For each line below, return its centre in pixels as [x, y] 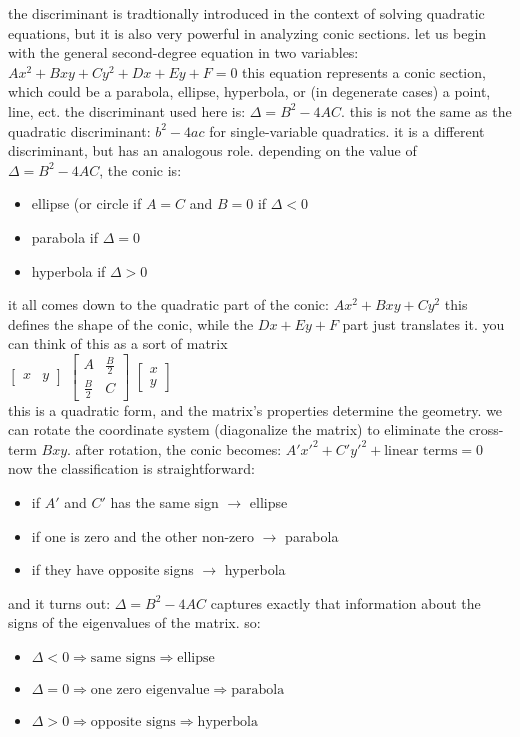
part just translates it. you [423, 323]
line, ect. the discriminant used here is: [127, 110]
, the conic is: [140, 169]
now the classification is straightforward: [131, 468]
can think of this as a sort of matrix [118, 343]
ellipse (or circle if [86, 203]
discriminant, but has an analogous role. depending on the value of [212, 150]
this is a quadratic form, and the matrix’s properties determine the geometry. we [255, 409]
